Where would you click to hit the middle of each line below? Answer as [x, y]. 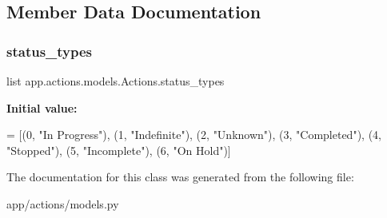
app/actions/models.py [63, 203]
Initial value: [42, 107]
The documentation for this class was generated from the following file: [180, 177]
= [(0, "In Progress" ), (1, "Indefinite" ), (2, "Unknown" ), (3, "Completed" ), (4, [194, 135]
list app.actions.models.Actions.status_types [116, 81]
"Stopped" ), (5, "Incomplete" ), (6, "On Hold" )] [119, 150]
